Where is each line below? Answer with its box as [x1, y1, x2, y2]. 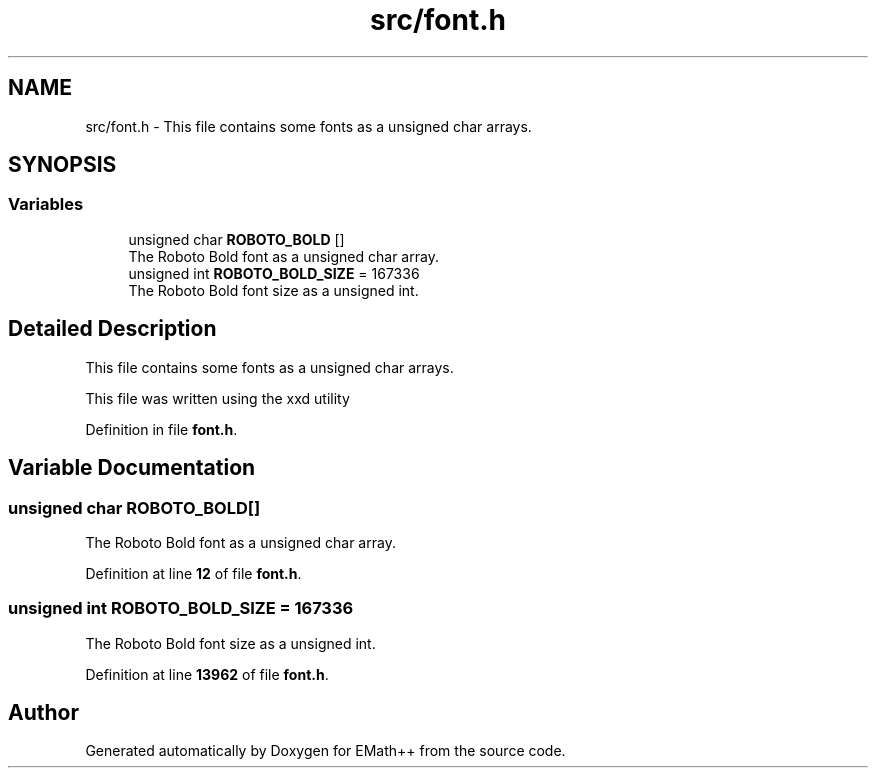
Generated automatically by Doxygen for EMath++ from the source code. [85, 742, 566, 760]
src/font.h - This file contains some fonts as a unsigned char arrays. [85, 117, 532, 135]
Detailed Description [8, 316, 217, 342]
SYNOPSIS [8, 152, 117, 178]
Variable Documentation [8, 455, 256, 481]
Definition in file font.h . [85, 420, 238, 438]
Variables [8, 194, 84, 215]
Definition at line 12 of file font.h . [85, 564, 302, 582]
